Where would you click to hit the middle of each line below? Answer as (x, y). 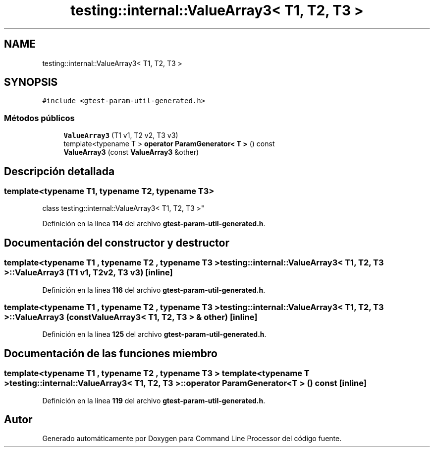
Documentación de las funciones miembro (111, 353)
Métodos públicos (39, 118)
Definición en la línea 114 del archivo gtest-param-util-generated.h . (154, 224)
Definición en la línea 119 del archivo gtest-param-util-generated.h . (154, 400)
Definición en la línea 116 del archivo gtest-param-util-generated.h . (154, 290)
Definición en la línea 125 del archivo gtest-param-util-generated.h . (154, 334)
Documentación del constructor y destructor (117, 243)
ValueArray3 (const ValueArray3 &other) (131, 152)
